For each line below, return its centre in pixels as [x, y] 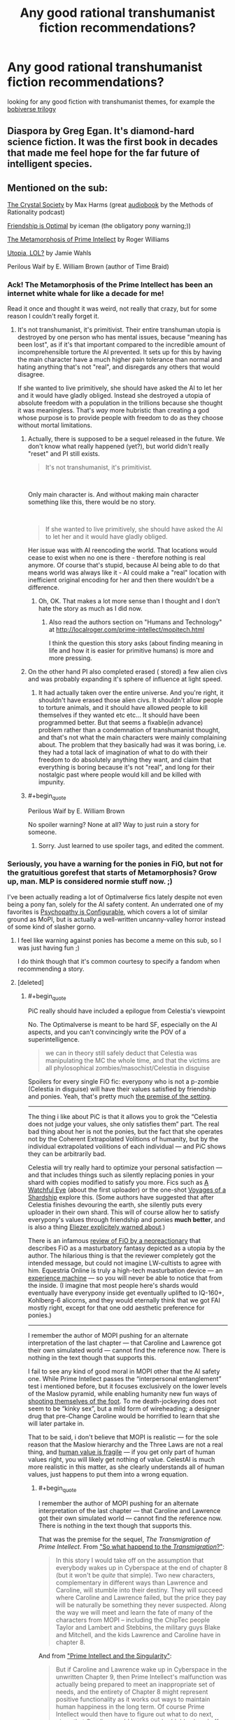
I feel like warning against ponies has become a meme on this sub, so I [119, 940]
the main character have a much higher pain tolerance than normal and [120, 360]
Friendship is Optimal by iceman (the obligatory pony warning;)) [99, 226]
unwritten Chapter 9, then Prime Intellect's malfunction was [141, 1677]
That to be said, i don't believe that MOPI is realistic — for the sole [123, 1437]
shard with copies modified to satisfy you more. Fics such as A [118, 1183]
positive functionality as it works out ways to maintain [133, 1700]
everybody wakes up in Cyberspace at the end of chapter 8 [142, 1568]
